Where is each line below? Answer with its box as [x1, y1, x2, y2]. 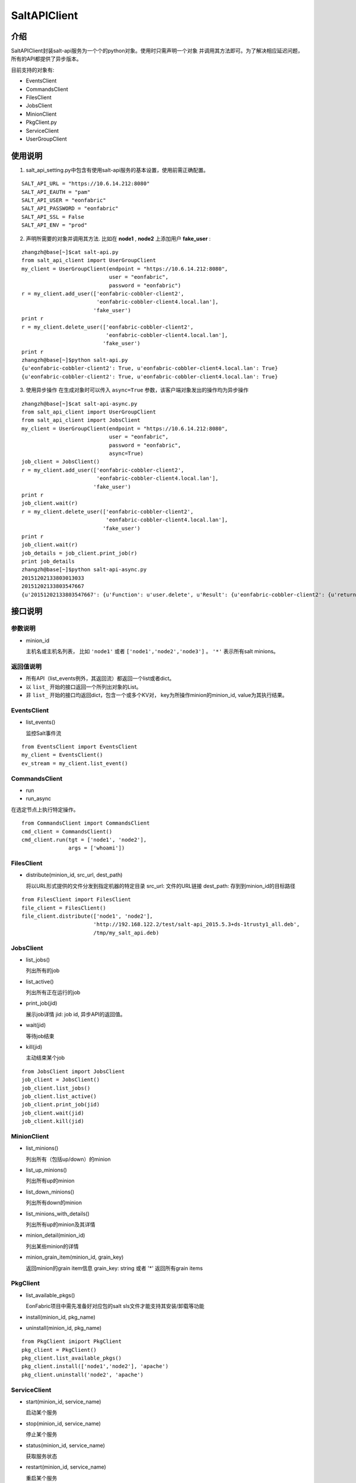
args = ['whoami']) [68, 845, 125, 851]
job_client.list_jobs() [21, 1084, 91, 1091]
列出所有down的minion [26, 1199, 82, 1207]
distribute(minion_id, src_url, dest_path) [26, 871, 123, 879]
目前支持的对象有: [11, 66, 55, 74]
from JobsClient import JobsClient [21, 1068, 125, 1075]
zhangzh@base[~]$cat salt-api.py [21, 249, 119, 255]
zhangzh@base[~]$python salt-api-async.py [21, 567, 147, 573]
